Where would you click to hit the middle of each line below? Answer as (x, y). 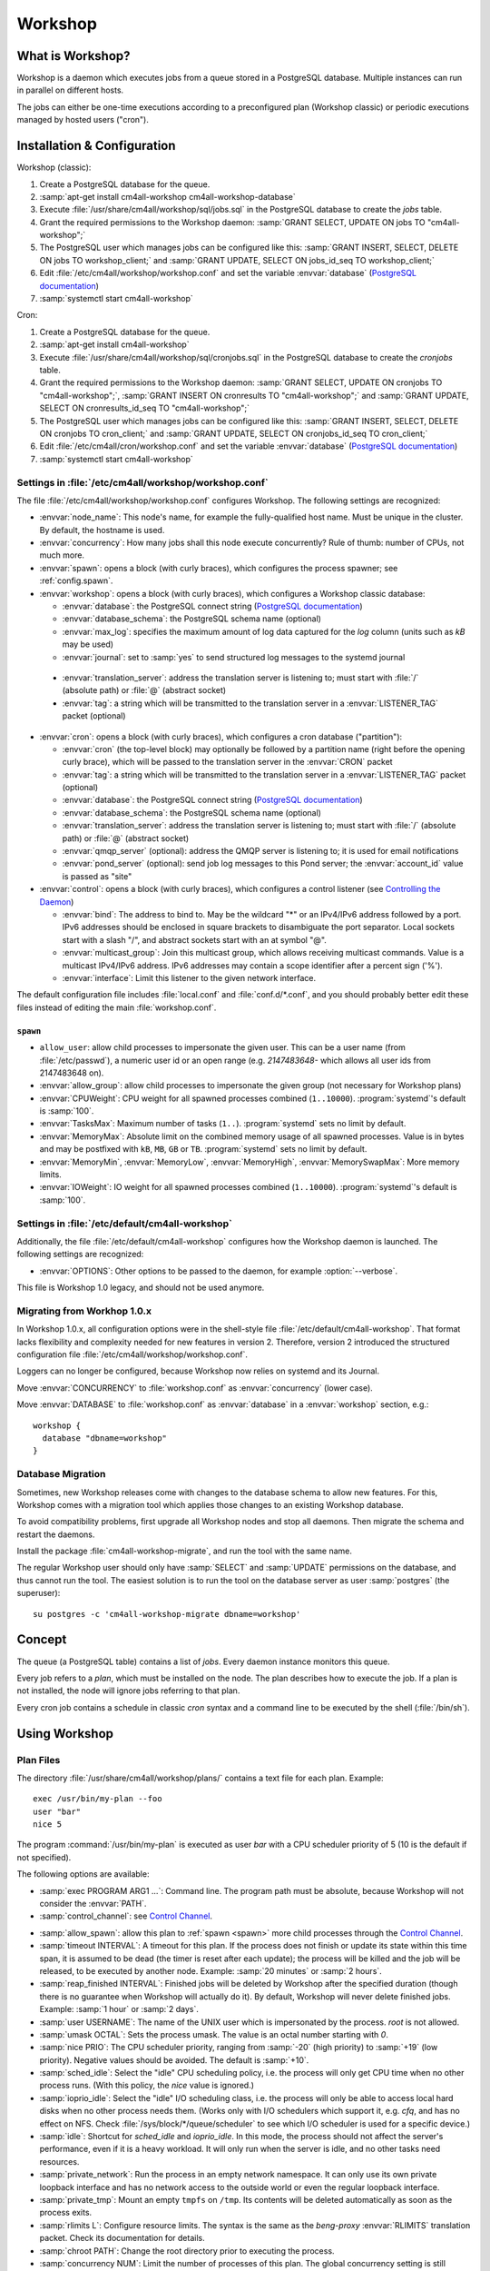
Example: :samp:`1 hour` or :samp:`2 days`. (119, 2009)
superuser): (39, 1593)
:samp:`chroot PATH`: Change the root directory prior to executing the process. (187, 2251)
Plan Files (39, 1760)
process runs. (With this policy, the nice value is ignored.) (147, 2086)
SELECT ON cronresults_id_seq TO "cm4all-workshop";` (144, 408)
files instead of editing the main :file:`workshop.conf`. (117, 1007)
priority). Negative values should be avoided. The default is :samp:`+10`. (174, 2060)
